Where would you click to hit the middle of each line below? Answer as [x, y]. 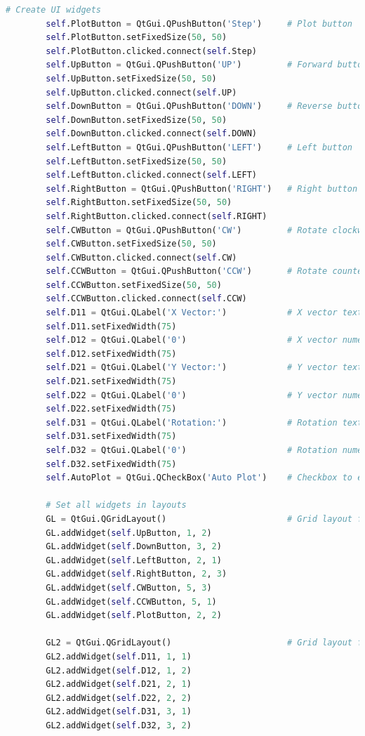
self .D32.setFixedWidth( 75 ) [111, 464]
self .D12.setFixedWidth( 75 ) [111, 354]
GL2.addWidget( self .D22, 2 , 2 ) [119, 698]
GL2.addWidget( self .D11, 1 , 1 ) [119, 656]
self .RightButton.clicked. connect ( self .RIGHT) [157, 216]
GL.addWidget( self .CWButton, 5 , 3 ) [129, 587]
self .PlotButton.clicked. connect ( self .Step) [151, 51]
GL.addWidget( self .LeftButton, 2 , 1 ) [134, 560]
